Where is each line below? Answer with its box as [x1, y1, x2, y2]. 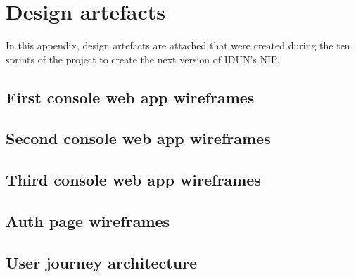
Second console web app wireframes [6, 127, 271, 149]
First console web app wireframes [6, 86, 255, 108]
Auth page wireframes [6, 210, 170, 232]
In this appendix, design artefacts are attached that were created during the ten [6, 38, 350, 53]
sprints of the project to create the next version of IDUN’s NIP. [6, 51, 280, 66]
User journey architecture [6, 251, 198, 273]
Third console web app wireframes [6, 169, 261, 191]
